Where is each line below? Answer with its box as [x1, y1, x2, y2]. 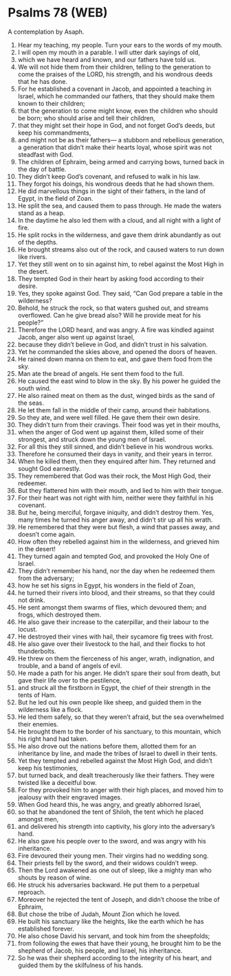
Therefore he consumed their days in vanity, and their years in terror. [17, 450, 213, 458]
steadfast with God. [17, 150, 74, 159]
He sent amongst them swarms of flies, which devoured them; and [17, 603, 207, 611]
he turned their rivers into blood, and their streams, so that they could [17, 588, 215, 597]
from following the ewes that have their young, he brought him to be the [17, 939, 221, 947]
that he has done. [17, 77, 68, 85]
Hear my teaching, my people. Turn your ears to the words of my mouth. [17, 41, 223, 49]
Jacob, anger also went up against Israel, [17, 333, 135, 341]
